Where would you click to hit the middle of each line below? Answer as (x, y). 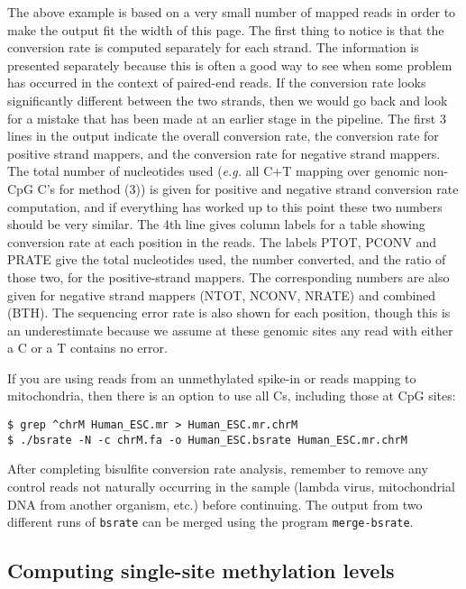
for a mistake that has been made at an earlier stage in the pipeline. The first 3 (227, 118)
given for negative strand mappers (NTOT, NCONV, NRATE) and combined (222, 294)
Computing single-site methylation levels (201, 571)
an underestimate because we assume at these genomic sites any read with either (230, 330)
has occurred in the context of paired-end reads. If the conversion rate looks (217, 83)
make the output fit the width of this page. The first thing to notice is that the (226, 29)
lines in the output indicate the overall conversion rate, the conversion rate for (223, 136)
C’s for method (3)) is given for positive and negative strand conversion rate (248, 188)
